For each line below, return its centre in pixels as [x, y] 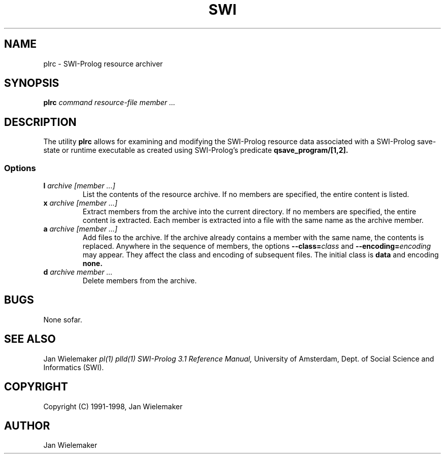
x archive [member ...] [81, 203]
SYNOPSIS [32, 83]
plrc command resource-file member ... [109, 103]
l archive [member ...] [79, 186]
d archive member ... [78, 272]
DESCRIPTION [40, 122]
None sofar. [63, 319]
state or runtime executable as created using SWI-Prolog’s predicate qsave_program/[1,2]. [196, 150]
